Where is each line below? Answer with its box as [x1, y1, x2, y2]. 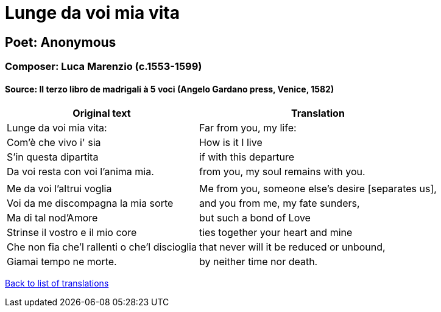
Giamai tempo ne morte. [7, 255, 117, 268]
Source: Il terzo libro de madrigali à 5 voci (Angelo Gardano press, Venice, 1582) [5, 83, 334, 94]
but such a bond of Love [199, 212, 311, 224]
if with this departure [199, 151, 295, 164]
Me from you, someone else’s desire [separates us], [199, 182, 437, 195]
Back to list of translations [5, 278, 109, 289]
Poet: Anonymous [5, 34, 116, 50]
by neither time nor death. [199, 255, 318, 268]
